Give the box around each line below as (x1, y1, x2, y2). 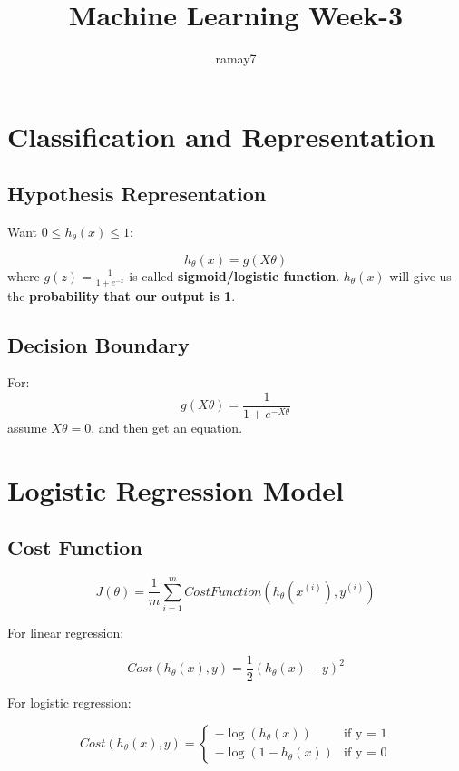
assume (7, 417, 47, 436)
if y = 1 (344, 727, 387, 741)
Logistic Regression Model (7, 471, 344, 508)
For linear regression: (7, 623, 124, 642)
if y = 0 (344, 747, 387, 760)
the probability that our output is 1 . (7, 286, 236, 305)
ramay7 (215, 49, 257, 68)
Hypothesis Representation (7, 180, 267, 208)
